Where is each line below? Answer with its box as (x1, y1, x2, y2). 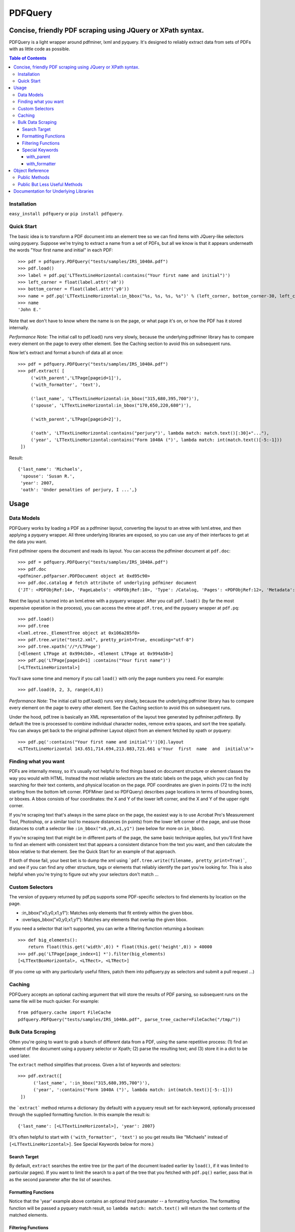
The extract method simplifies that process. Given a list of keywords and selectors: (9, 1062, 181, 1068)
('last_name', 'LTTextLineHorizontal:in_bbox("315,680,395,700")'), (30, 396, 200, 401)
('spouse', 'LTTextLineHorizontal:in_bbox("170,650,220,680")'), (30, 403, 192, 409)
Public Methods (18, 174, 50, 180)
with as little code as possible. (9, 46, 70, 52)
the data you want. (9, 539, 47, 545)
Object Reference (13, 168, 49, 173)
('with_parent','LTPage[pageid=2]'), (30, 416, 122, 422)
